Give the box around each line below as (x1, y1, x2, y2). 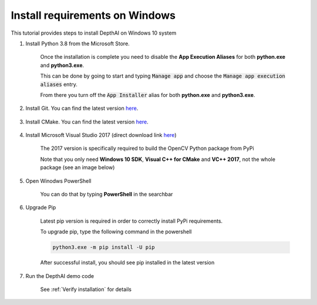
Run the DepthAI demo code (25, 272, 94, 279)
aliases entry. (40, 81, 77, 88)
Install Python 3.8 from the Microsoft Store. (25, 40, 130, 47)
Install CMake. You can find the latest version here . (25, 118, 149, 125)
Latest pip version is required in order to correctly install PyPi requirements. (40, 217, 223, 224)
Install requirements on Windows (11, 9, 176, 22)
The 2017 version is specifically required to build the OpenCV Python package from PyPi (40, 145, 255, 152)
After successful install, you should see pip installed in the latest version (40, 259, 215, 266)
